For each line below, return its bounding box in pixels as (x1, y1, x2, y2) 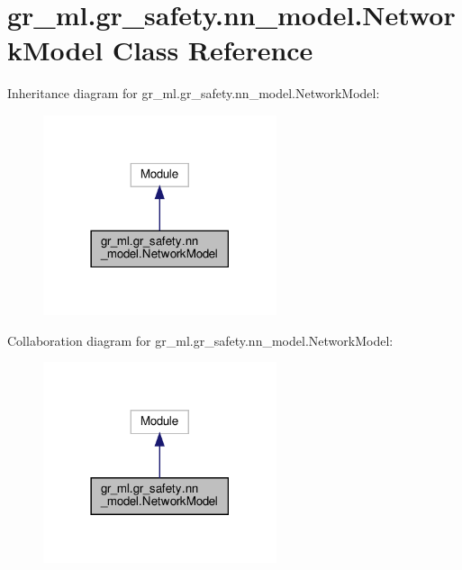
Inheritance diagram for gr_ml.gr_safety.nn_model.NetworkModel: (7, 84, 380, 103)
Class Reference (112, 32, 313, 68)
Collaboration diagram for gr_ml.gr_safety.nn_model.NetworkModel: (7, 330, 394, 349)
